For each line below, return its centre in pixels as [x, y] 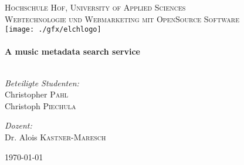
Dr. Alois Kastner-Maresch [55, 137]
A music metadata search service [72, 51]
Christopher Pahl [36, 94]
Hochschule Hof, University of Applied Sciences [95, 7]
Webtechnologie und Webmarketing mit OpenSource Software [122, 18]
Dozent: [18, 125]
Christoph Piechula [40, 105]
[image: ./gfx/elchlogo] [53, 30]
